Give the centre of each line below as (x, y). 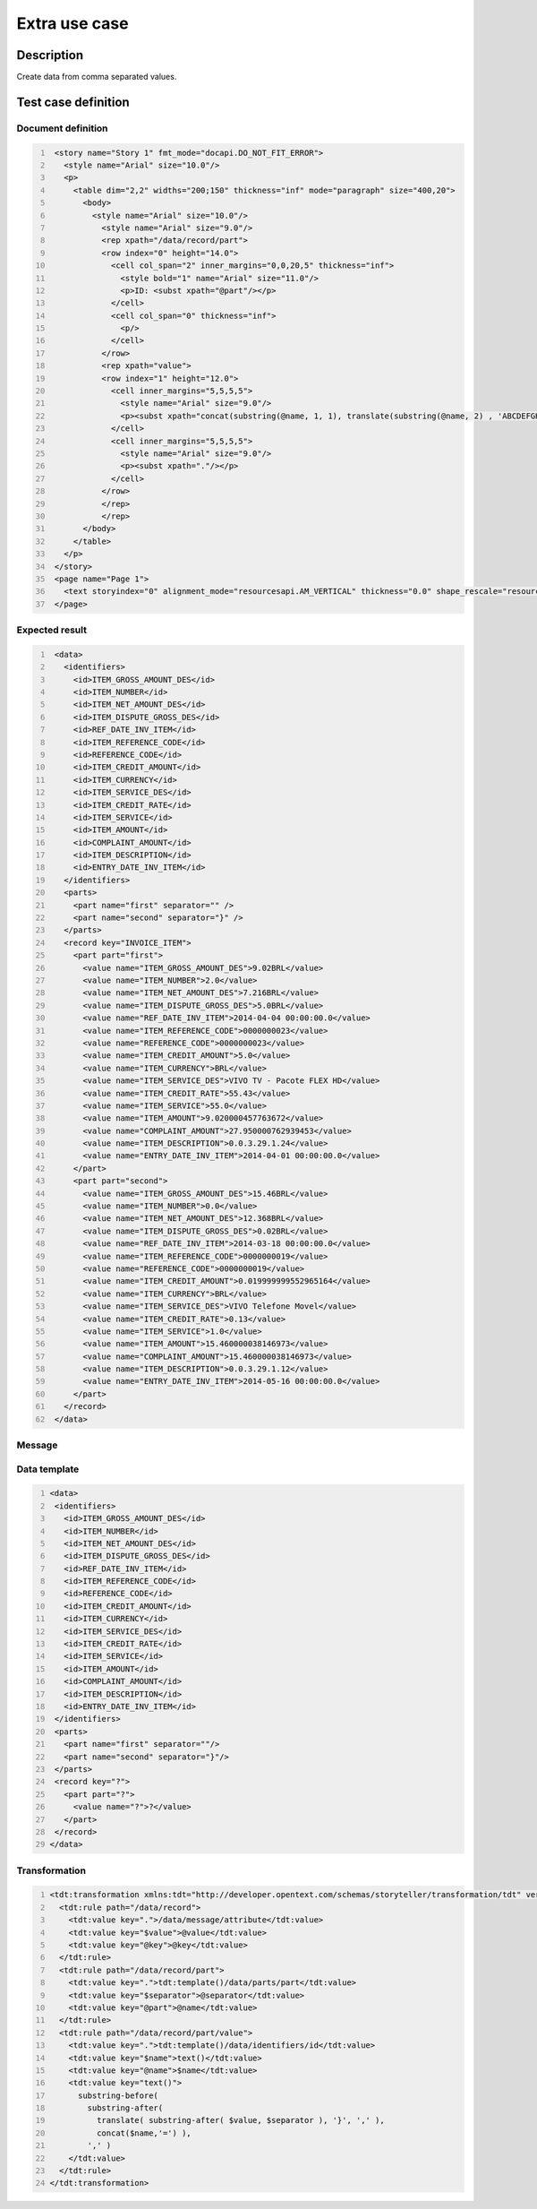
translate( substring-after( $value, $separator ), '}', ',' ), (241, 2120)
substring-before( (118, 2095)
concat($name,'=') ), (144, 2133)
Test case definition (73, 102)
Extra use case (72, 23)
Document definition (62, 128)
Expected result (51, 630)
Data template (48, 1469)
